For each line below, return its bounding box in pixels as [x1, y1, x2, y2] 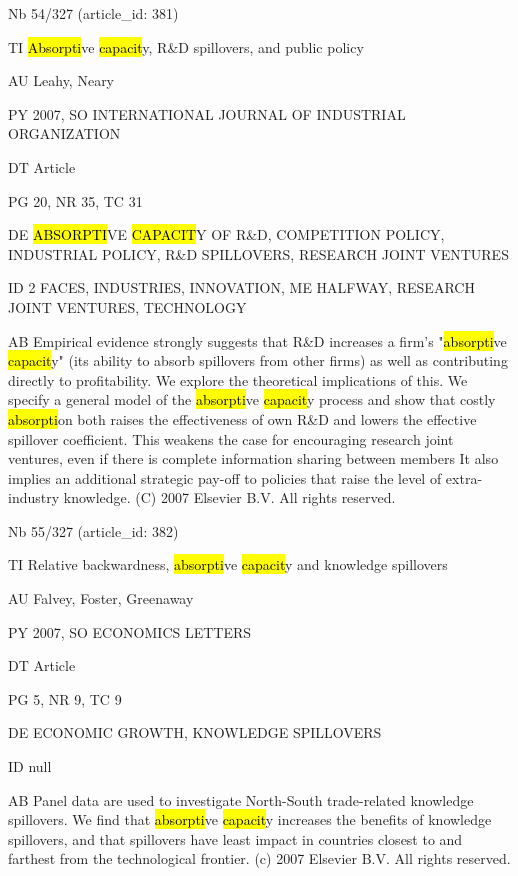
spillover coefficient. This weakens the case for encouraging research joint [8, 428, 454, 449]
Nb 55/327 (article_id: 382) [8, 520, 179, 541]
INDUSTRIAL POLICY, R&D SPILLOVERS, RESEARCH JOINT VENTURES [8, 243, 509, 264]
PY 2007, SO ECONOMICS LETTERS [8, 621, 252, 642]
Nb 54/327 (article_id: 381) [8, 3, 179, 23]
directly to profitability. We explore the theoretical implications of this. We [8, 369, 468, 390]
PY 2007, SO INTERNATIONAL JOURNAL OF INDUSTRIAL [8, 103, 406, 124]
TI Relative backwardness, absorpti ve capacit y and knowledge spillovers [8, 554, 448, 575]
